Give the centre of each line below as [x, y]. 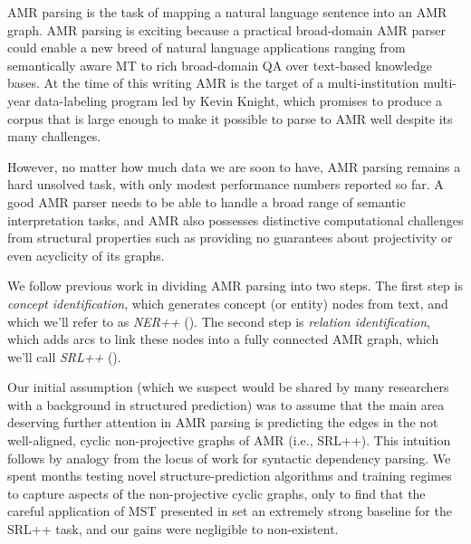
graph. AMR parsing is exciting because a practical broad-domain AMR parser [226, 29]
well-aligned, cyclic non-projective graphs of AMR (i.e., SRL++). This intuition [229, 440]
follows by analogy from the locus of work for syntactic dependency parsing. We [229, 458]
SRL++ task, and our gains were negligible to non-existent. [173, 529]
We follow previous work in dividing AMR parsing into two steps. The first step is [235, 286]
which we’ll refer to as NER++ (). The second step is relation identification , [219, 321]
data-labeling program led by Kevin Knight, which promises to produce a [238, 100]
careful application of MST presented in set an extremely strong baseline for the [230, 511]
